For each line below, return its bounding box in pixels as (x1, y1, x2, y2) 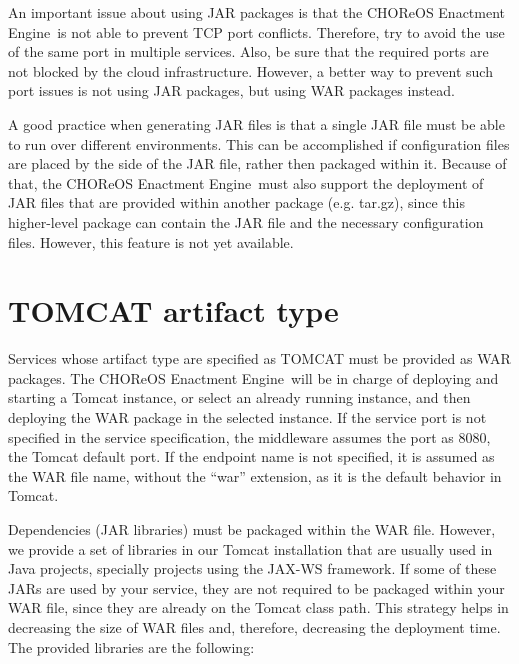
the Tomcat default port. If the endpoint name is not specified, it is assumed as (8, 446, 495, 467)
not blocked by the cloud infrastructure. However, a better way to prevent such (8, 60, 493, 81)
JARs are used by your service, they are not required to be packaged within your (8, 577, 505, 598)
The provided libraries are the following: (8, 636, 255, 657)
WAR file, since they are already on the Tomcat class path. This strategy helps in (8, 597, 509, 618)
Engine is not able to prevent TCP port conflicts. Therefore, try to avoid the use (8, 21, 505, 42)
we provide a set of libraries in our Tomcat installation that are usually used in (8, 538, 493, 559)
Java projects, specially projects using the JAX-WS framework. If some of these (8, 558, 497, 579)
